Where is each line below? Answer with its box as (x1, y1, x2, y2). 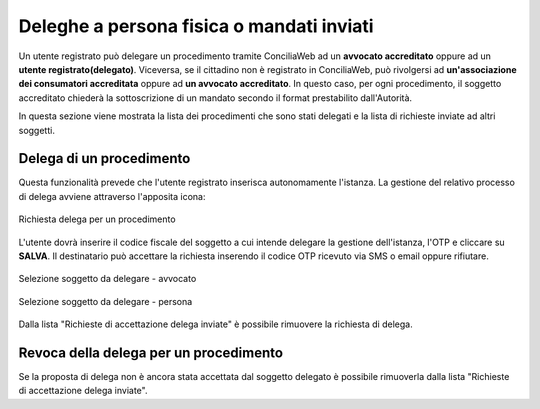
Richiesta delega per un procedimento (18, 213, 176, 225)
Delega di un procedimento (18, 150, 191, 167)
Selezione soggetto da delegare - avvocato (18, 273, 197, 285)
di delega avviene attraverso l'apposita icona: (18, 190, 206, 202)
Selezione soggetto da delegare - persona (18, 295, 193, 307)
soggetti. (18, 124, 55, 136)
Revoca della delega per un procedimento (18, 344, 284, 361)
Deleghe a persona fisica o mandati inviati (18, 15, 374, 37)
